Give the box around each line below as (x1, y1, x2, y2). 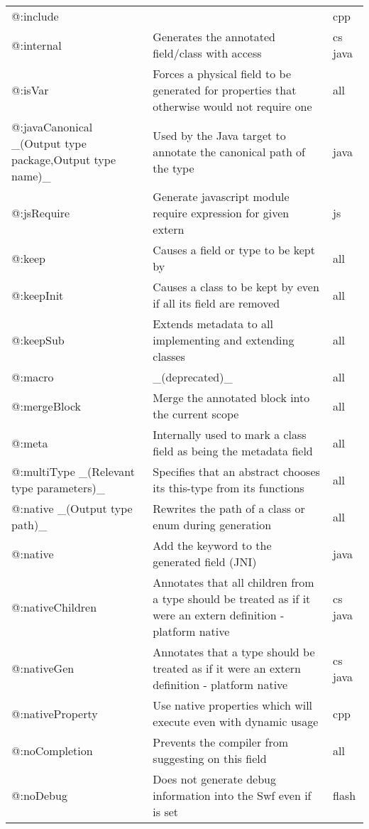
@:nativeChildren (11, 598, 97, 615)
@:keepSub (11, 332, 65, 348)
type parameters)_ (11, 479, 105, 496)
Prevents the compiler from (153, 734, 288, 750)
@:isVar (11, 82, 49, 98)
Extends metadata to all (153, 315, 273, 332)
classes (153, 348, 185, 364)
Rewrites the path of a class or (153, 500, 305, 516)
